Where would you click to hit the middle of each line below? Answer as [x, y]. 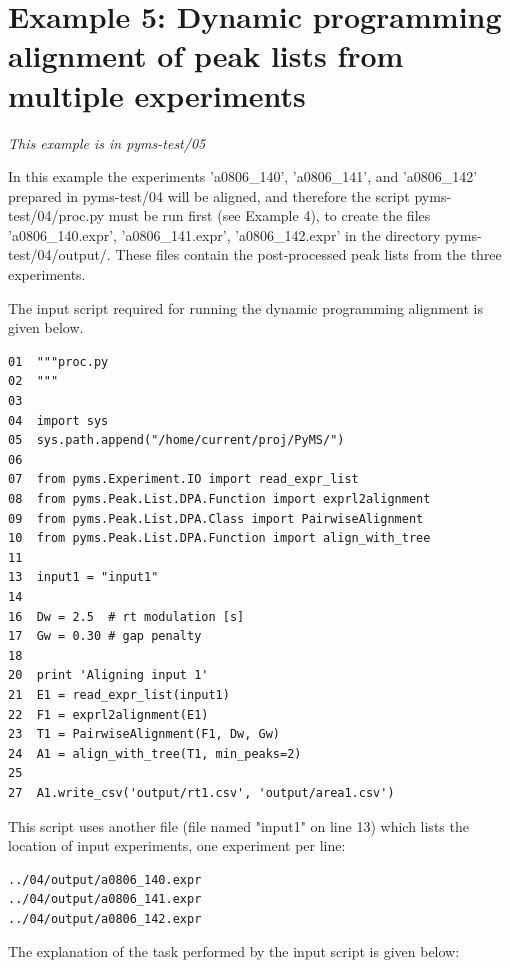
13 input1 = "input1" [83, 577]
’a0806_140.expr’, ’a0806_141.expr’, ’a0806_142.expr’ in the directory [224, 234]
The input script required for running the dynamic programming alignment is [245, 307]
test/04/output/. [59, 254]
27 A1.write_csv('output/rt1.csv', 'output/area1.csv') [201, 792]
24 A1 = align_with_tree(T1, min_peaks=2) [155, 753]
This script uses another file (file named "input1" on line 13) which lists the [238, 825]
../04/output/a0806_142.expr [105, 918]
